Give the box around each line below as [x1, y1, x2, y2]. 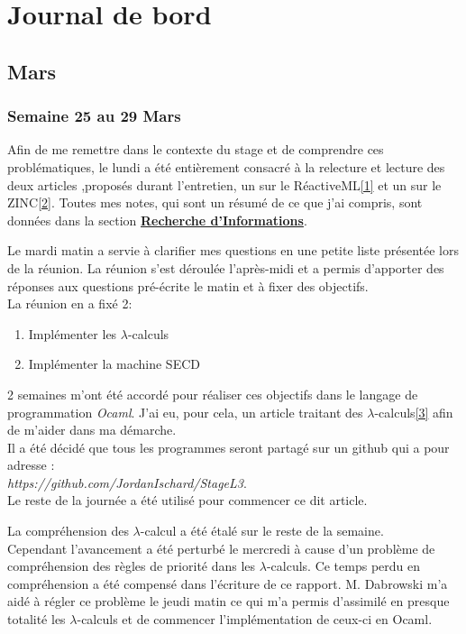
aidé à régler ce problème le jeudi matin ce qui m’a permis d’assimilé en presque [7, 592, 450, 611]
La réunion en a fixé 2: [7, 294, 132, 313]
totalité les [7, 610, 66, 629]
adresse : [7, 455, 55, 474]
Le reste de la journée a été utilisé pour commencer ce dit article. [7, 491, 368, 510]
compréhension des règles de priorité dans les [7, 556, 256, 575]
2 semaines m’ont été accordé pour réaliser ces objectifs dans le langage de [7, 384, 418, 403]
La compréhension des [7, 521, 129, 540]
